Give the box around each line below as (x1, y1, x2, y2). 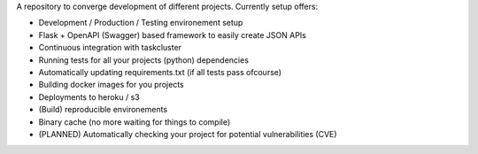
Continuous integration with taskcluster (38, 42, 181, 53)
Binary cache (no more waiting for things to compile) (38, 116, 231, 127)
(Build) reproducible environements (38, 104, 168, 115)
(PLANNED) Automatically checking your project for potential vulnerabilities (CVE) (38, 128, 337, 139)
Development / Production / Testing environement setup (38, 18, 243, 28)
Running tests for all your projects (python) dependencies (38, 54, 250, 65)
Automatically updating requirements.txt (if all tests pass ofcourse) (38, 66, 282, 77)
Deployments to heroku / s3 (38, 91, 141, 102)
